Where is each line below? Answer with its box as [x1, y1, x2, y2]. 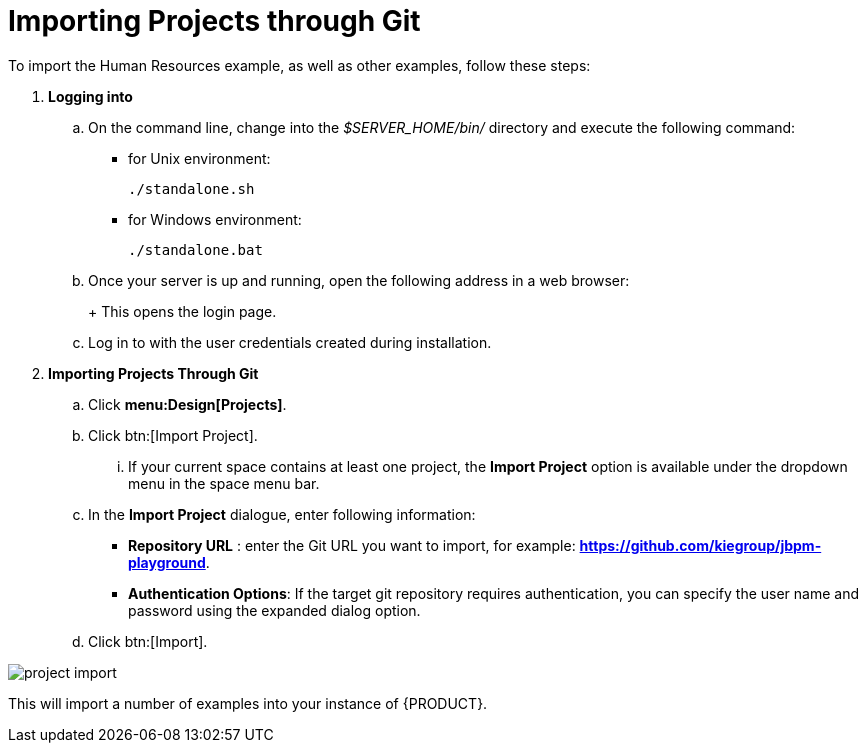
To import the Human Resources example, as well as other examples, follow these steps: [8, 56, 591, 74]
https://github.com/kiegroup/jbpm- [579, 536, 822, 554]
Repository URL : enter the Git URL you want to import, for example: [128, 536, 576, 554]
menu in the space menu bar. [128, 474, 320, 492]
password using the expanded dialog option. [128, 601, 421, 619]
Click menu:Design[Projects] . [88, 395, 287, 413]
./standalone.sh [128, 180, 255, 197]
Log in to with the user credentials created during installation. [88, 333, 492, 351]
